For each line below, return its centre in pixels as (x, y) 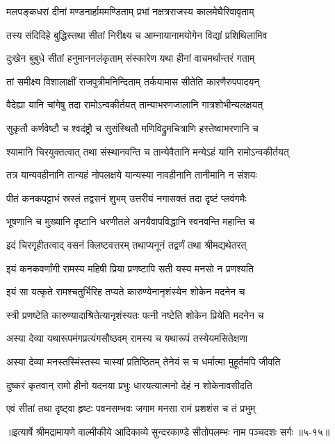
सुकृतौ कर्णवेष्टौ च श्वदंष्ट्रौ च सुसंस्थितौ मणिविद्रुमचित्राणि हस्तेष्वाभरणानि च (132, 128)
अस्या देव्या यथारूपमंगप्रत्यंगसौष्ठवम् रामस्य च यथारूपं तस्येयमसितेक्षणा (127, 338)
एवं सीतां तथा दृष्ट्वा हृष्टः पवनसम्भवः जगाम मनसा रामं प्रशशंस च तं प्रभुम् (131, 408)
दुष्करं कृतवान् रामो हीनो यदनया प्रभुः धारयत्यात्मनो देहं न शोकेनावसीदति (129, 385)
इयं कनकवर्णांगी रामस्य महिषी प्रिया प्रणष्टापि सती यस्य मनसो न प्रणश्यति (130, 268)
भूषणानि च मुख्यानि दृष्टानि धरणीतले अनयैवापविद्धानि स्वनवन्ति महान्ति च (131, 221)
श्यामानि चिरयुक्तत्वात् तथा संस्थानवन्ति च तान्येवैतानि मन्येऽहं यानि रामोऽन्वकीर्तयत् (148, 151)
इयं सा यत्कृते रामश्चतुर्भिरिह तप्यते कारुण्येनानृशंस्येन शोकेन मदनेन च (126, 291)
